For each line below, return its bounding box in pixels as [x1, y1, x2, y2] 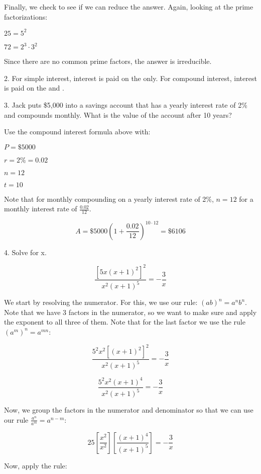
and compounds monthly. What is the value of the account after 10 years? [4, 109, 232, 120]
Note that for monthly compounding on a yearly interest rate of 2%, [4, 193, 214, 204]
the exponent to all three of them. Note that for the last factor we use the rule [4, 317, 245, 327]
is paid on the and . [4, 83, 64, 93]
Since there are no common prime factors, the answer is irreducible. [4, 56, 212, 66]
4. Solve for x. [4, 247, 47, 257]
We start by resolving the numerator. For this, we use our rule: [4, 297, 198, 307]
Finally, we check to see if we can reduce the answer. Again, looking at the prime [4, 2, 253, 12]
